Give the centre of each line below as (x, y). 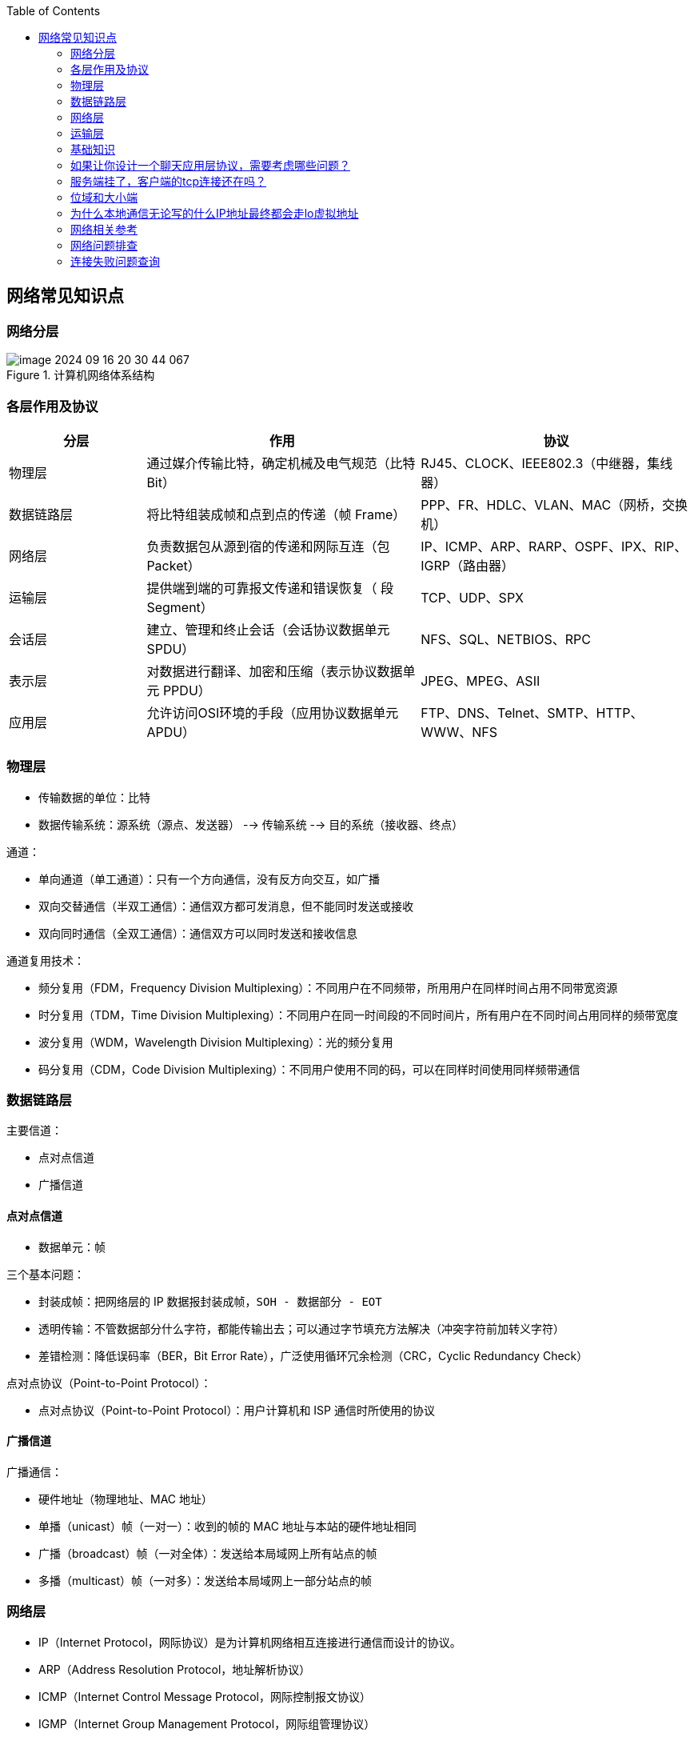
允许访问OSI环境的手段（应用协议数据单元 (273, 712)
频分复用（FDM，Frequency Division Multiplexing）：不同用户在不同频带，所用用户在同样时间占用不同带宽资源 (328, 987)
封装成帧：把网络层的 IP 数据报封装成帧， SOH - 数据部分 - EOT (210, 1301)
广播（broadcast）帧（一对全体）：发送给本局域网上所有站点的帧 (208, 1553)
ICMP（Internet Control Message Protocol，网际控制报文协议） (205, 1696)
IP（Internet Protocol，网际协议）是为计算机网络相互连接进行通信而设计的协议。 (250, 1642)
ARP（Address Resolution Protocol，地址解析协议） (175, 1669)
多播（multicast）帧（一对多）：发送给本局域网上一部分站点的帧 (205, 1580)
